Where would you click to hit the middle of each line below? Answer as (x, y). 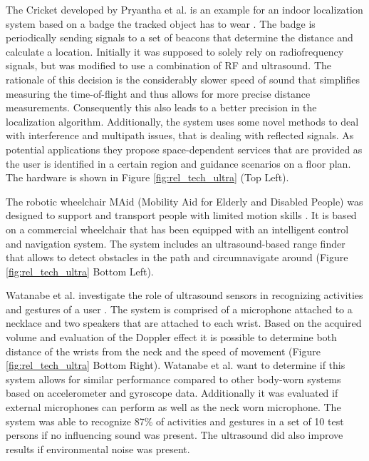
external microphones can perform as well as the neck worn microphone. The (173, 407)
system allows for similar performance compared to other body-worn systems (173, 379)
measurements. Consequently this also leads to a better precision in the (161, 107)
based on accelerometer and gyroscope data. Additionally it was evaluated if (172, 393)
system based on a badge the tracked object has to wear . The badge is (161, 23)
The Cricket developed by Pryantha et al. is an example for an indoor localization (184, 9)
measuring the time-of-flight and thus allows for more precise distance (158, 93)
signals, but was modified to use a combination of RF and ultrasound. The (169, 65)
